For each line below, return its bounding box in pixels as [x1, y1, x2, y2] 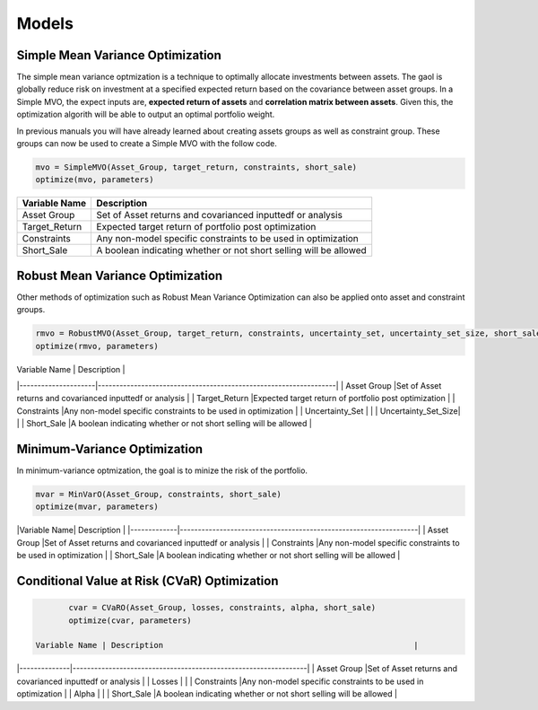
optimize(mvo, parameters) [35, 175, 154, 185]
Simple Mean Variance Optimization [16, 48, 221, 63]
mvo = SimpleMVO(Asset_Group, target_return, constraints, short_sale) [35, 162, 358, 172]
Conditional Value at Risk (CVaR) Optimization [16, 574, 279, 589]
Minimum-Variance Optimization [16, 442, 204, 457]
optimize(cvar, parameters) [68, 615, 192, 626]
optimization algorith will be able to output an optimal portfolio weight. [16, 109, 275, 120]
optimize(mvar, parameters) [35, 502, 159, 512]
